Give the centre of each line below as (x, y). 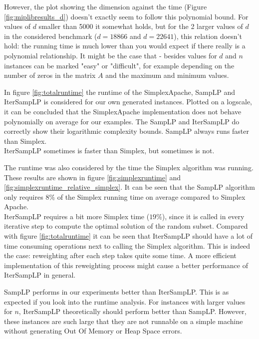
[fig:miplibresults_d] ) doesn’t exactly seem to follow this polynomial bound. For (126, 16)
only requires (24, 196)
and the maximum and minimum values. (167, 75)
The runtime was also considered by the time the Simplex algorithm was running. (129, 167)
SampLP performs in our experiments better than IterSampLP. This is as (117, 292)
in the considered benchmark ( (51, 36)
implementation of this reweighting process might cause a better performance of (126, 265)
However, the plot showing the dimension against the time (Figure (106, 6)
